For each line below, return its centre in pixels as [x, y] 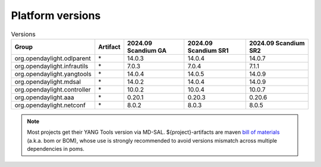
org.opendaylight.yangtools [53, 74]
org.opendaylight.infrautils [51, 66]
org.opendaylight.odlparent [53, 58]
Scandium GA [147, 51]
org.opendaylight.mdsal [48, 81]
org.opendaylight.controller [53, 89]
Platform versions [56, 15]
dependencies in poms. [56, 149]
